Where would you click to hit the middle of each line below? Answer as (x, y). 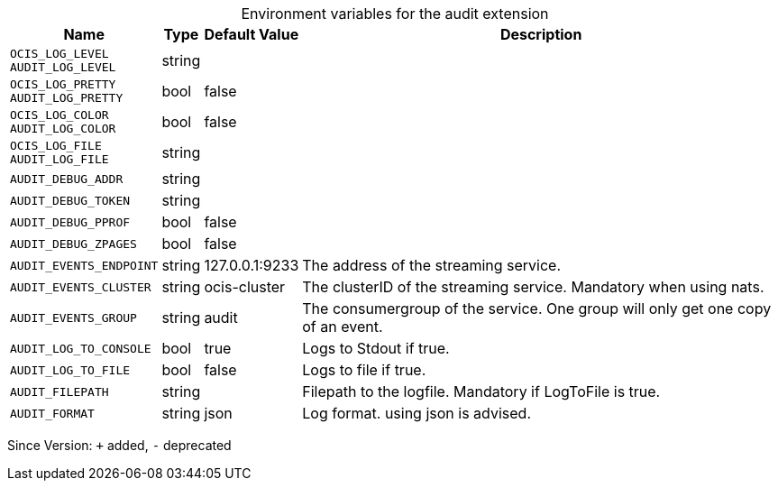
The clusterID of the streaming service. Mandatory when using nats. (533, 287)
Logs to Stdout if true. (376, 348)
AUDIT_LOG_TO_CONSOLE (81, 348)
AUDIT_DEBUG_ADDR (67, 179)
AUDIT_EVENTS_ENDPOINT (84, 265)
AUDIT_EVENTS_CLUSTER (81, 287)
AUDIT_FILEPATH (59, 391)
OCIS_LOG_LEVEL (59, 54)
